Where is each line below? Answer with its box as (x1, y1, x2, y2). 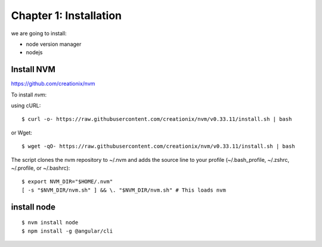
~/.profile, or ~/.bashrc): (11, 164, 70, 171)
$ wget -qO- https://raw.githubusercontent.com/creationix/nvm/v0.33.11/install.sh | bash (21, 143, 295, 150)
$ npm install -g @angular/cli (21, 227, 113, 235)
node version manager (26, 40, 82, 48)
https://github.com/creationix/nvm (11, 80, 95, 87)
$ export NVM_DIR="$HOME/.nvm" (21, 179, 113, 185)
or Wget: (11, 129, 33, 136)
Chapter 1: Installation (11, 9, 122, 22)
